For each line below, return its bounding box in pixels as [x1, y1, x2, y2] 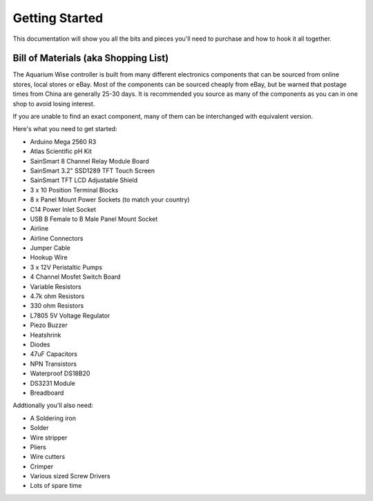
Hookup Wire [30, 253, 68, 262]
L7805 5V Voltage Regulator [30, 311, 111, 320]
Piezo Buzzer [30, 321, 68, 329]
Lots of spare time [30, 482, 82, 490]
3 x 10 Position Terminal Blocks [30, 186, 119, 194]
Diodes [30, 340, 51, 348]
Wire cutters [30, 453, 66, 461]
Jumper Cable [30, 244, 70, 252]
